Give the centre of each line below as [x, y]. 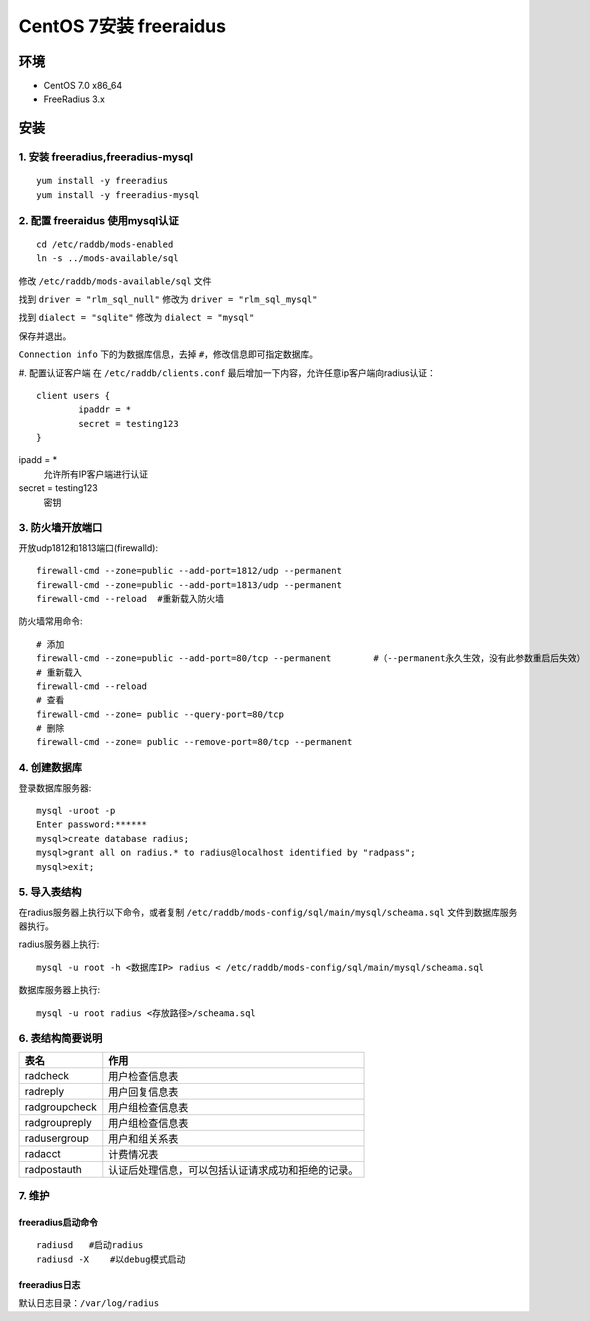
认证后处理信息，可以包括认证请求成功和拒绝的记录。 [233, 1170]
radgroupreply [58, 1122]
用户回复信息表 [143, 1092]
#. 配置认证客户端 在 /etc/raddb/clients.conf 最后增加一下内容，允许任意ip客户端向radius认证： [227, 372]
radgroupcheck [60, 1107]
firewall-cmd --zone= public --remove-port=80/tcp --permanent [194, 742]
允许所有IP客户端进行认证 [96, 474]
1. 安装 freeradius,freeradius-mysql [106, 157]
